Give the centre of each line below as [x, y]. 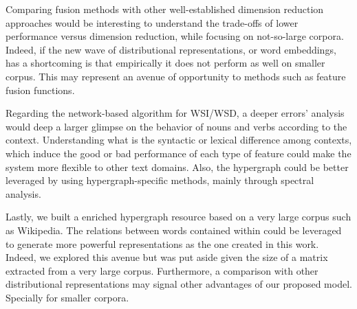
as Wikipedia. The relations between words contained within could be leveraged [174, 230]
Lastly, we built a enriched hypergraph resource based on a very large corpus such [178, 217]
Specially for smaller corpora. [67, 297]
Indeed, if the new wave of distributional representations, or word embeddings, [171, 49]
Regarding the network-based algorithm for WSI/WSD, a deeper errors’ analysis [175, 113]
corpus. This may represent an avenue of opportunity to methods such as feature [176, 76]
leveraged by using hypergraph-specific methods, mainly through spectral [160, 180]
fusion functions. [40, 90]
